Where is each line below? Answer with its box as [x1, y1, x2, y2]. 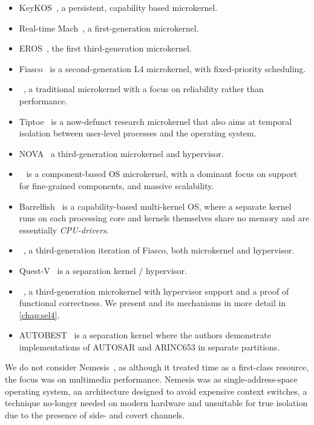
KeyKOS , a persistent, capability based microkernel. [19, 1, 218, 13]
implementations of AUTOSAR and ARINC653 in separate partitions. [19, 340, 280, 353]
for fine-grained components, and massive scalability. [19, 179, 214, 192]
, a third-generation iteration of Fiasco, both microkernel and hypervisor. [23, 244, 295, 256]
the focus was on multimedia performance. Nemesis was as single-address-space [5, 373, 298, 386]
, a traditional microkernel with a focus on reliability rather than [23, 82, 264, 95]
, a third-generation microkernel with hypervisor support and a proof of [23, 284, 289, 297]
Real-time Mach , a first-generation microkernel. [19, 21, 199, 34]
